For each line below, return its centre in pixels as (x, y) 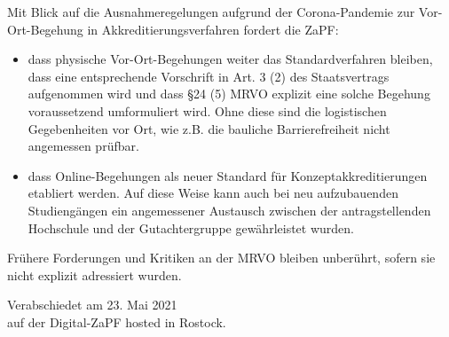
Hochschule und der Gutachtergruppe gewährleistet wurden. (191, 227)
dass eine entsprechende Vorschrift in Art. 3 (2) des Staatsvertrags (209, 76)
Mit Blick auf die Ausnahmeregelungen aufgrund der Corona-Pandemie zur (211, 12)
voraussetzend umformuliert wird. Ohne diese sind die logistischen (207, 110)
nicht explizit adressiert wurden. (95, 274)
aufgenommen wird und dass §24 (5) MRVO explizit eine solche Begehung (229, 94)
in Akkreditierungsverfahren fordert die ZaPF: (213, 29)
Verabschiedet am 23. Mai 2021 (92, 305)
